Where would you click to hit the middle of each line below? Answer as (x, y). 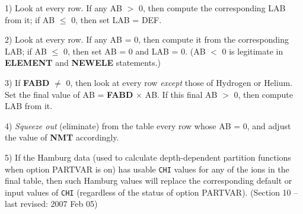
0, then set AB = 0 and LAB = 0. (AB (134, 51)
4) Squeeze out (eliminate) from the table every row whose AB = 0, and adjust (148, 125)
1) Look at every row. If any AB (64, 8)
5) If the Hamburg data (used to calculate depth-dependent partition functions (148, 157)
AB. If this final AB (181, 94)
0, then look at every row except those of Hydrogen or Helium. (179, 82)
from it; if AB (30, 19)
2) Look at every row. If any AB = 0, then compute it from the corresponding (147, 39)
